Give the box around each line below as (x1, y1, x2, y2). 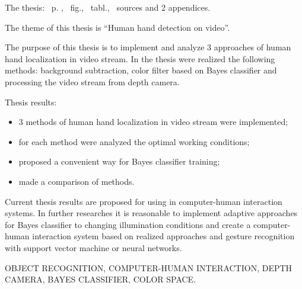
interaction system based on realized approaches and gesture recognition (32, 230, 295, 242)
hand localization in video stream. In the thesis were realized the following (5, 52, 275, 65)
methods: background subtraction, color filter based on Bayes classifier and (5, 64, 277, 76)
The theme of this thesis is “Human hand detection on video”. (5, 21, 230, 33)
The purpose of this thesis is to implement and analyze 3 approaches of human (5, 41, 291, 53)
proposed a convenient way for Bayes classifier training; (18, 155, 220, 168)
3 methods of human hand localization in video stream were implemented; (18, 115, 288, 128)
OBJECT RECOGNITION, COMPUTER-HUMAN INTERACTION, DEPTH (5, 261, 293, 274)
